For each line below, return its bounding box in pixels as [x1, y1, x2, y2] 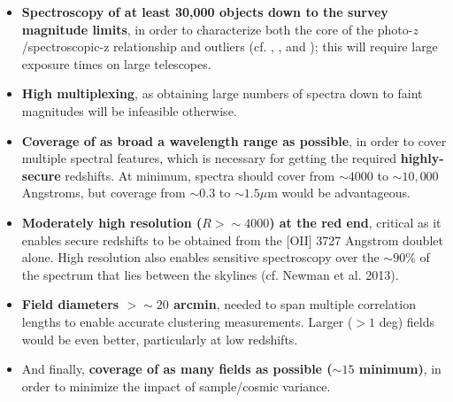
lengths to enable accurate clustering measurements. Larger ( [21, 312, 353, 330]
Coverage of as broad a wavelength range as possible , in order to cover [21, 131, 447, 150]
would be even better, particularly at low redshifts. [21, 329, 298, 348]
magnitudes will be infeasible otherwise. [21, 101, 237, 120]
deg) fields [379, 312, 435, 330]
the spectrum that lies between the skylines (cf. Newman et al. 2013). [21, 265, 399, 283]
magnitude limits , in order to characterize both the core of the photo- [21, 19, 413, 38]
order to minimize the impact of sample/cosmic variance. [21, 376, 331, 395]
